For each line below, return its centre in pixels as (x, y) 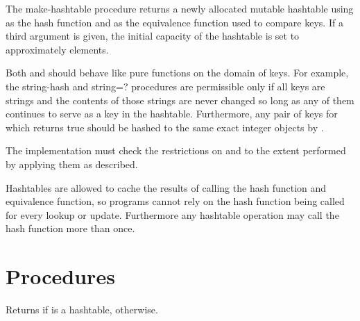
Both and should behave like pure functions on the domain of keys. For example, (177, 73)
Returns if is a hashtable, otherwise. (82, 310)
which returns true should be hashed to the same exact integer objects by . (165, 127)
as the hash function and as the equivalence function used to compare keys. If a (174, 22)
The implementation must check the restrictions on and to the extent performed (176, 150)
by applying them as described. (72, 164)
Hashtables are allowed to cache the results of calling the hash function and (166, 187)
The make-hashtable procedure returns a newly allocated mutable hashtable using (180, 8)
